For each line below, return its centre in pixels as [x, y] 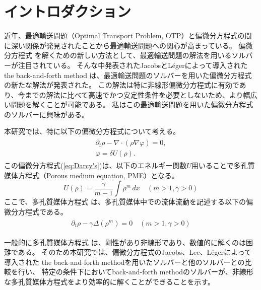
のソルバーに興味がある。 [46, 114]
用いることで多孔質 [223, 165]
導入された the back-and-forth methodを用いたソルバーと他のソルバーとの [124, 262]
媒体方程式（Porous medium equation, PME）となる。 [91, 175]
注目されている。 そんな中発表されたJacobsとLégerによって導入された [133, 65]
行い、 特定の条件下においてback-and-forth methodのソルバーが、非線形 [136, 272]
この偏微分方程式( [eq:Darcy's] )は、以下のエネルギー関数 [95, 165]
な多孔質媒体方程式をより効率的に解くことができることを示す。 [110, 281]
